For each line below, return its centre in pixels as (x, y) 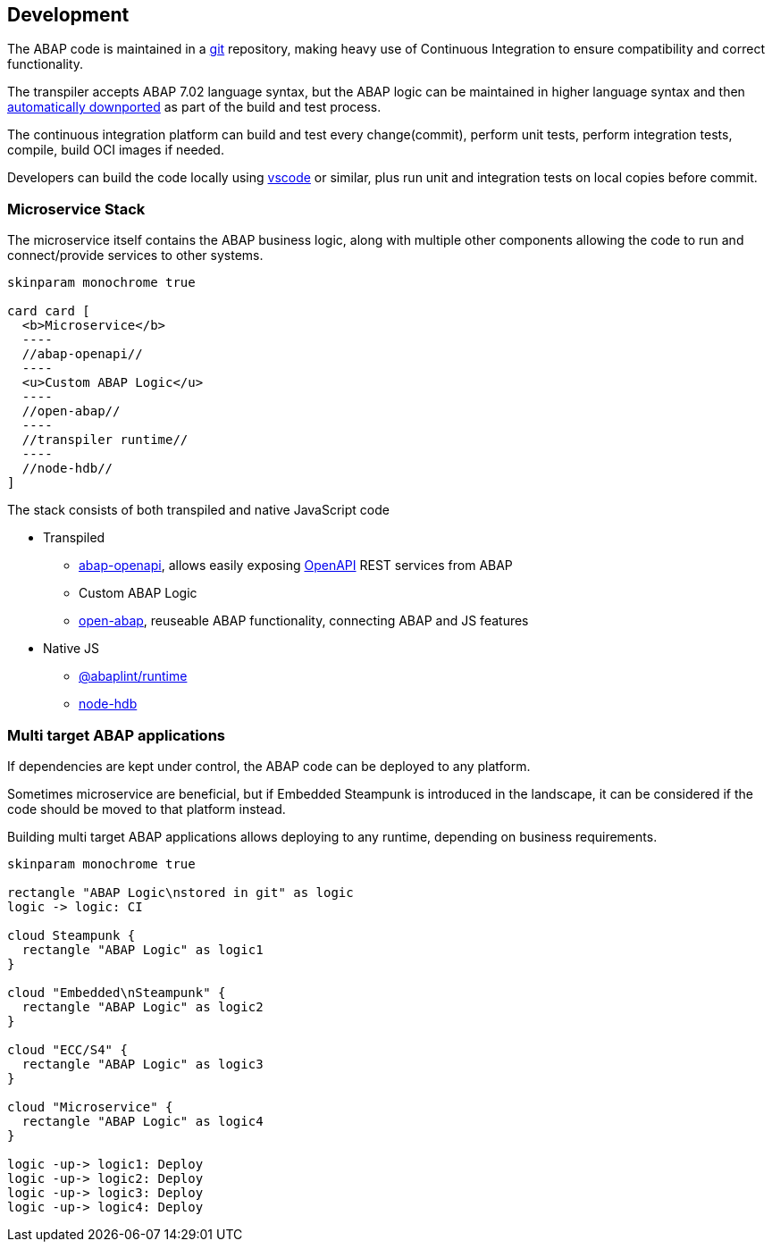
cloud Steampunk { (71, 935)
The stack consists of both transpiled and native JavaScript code (198, 510)
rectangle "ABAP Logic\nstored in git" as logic (180, 892)
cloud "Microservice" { (90, 1106)
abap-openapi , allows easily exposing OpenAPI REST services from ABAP (296, 566)
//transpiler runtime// (105, 440)
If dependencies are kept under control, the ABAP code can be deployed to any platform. (269, 766)
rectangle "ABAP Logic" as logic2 (143, 1006)
